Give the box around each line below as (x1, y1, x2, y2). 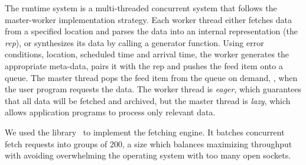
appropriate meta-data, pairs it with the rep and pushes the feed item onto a (5, 59, 283, 72)
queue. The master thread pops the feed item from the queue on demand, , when (5, 71, 298, 83)
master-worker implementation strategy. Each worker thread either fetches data (5, 13, 292, 25)
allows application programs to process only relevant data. (5, 106, 216, 118)
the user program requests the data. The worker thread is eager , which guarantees (5, 83, 302, 95)
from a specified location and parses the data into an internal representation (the (5, 25, 298, 37)
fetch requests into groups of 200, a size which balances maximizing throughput (5, 137, 292, 150)
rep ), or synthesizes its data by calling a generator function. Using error (5, 36, 264, 48)
